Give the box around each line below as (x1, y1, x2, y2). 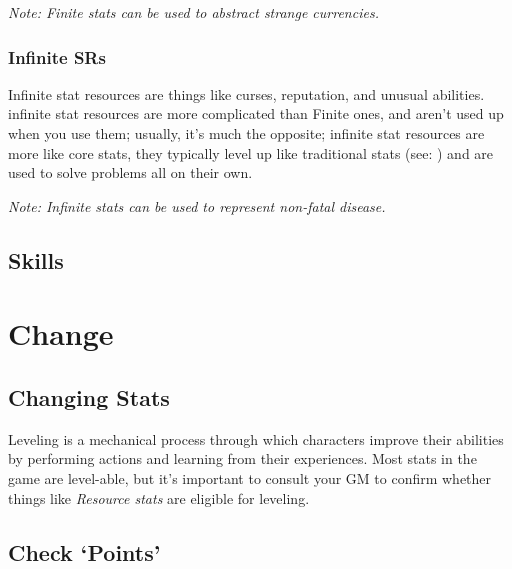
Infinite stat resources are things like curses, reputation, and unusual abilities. (8, 83, 485, 104)
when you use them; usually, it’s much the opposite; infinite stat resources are (8, 123, 485, 143)
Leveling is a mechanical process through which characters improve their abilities (8, 428, 504, 449)
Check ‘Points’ (8, 536, 161, 567)
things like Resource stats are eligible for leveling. (8, 487, 310, 508)
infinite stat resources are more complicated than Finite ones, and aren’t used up (8, 103, 504, 124)
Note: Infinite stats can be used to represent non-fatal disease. (8, 195, 386, 216)
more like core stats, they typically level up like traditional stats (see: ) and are (8, 142, 494, 163)
